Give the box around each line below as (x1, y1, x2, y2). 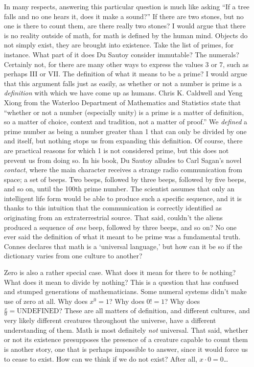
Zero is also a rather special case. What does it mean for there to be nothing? (4, 267, 236, 277)
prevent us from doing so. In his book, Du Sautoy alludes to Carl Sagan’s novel (4, 155, 242, 165)
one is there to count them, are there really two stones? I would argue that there (4, 21, 246, 31)
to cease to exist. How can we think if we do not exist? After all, (4, 353, 197, 364)
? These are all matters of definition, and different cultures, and (59, 305, 250, 316)
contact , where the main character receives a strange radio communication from (4, 164, 242, 175)
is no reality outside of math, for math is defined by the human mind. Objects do (4, 30, 248, 40)
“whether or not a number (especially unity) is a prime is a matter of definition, (4, 107, 244, 117)
